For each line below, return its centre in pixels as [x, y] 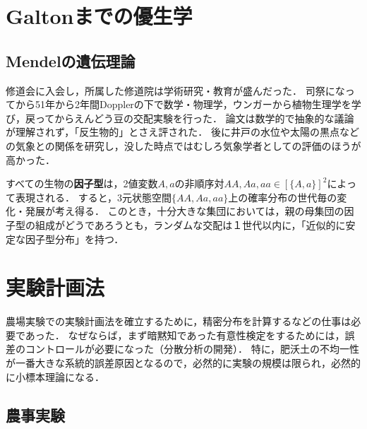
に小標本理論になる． [55, 376]
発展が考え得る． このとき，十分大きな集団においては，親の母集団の [185, 211]
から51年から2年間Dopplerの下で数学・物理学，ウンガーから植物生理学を [183, 104]
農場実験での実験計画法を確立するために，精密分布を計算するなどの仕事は [179, 321]
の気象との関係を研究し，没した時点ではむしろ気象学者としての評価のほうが [183, 145]
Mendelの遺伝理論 [71, 60]
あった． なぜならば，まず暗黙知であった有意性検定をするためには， [185, 335]
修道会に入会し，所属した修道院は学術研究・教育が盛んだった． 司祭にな [175, 90]
